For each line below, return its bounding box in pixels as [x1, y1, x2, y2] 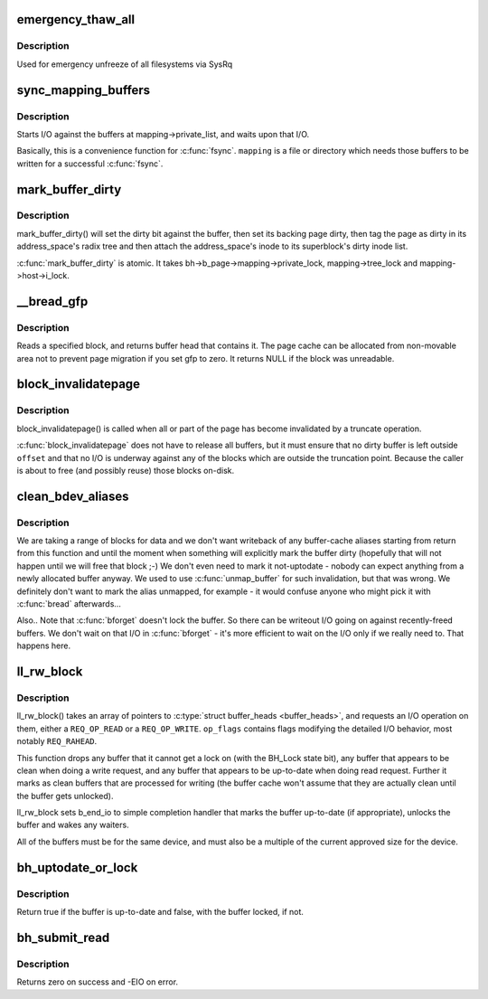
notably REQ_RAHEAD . [16, 736, 98, 747]
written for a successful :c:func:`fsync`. [16, 158, 164, 169]
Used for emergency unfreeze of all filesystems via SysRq [16, 59, 233, 70]
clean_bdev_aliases [16, 488, 130, 504]
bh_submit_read [16, 929, 110, 945]
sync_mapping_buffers [16, 82, 151, 98]
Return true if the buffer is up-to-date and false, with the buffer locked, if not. [16, 907, 305, 918]
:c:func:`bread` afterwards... [16, 598, 122, 609]
